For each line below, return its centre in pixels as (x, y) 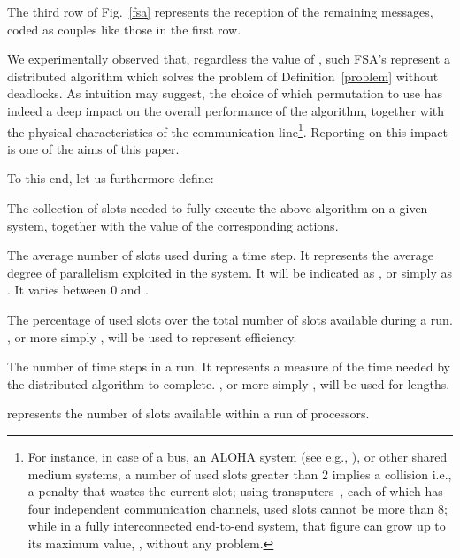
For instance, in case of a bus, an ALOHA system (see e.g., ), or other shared (238, 456)
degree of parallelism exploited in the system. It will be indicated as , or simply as (230, 272)
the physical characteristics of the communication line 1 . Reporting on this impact (228, 130)
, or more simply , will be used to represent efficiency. (152, 336)
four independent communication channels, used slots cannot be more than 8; (238, 508)
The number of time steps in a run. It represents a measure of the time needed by (229, 367)
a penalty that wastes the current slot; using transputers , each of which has (235, 491)
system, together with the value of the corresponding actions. (173, 225)
